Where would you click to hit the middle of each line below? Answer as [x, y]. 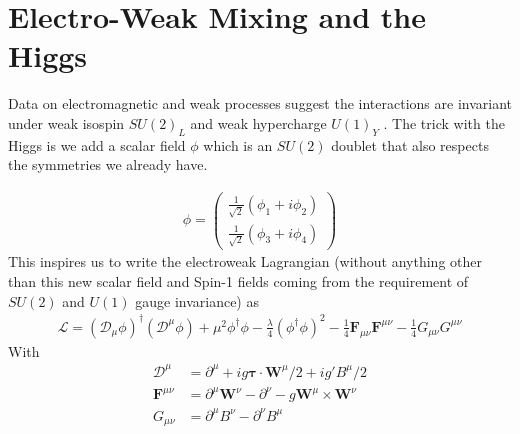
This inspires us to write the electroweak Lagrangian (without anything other [245, 261]
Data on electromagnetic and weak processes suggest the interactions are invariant [260, 103]
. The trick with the [444, 122]
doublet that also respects [410, 144]
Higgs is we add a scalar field [97, 144]
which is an [238, 144]
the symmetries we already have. [108, 164]
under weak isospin [66, 122]
